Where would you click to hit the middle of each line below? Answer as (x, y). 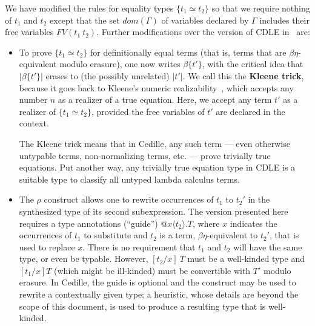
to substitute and (116, 235)
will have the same (268, 246)
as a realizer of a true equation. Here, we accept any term (165, 99)
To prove (35, 52)
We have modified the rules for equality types (89, 8)
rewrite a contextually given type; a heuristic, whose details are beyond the (159, 294)
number (33, 99)
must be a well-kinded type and (246, 259)
